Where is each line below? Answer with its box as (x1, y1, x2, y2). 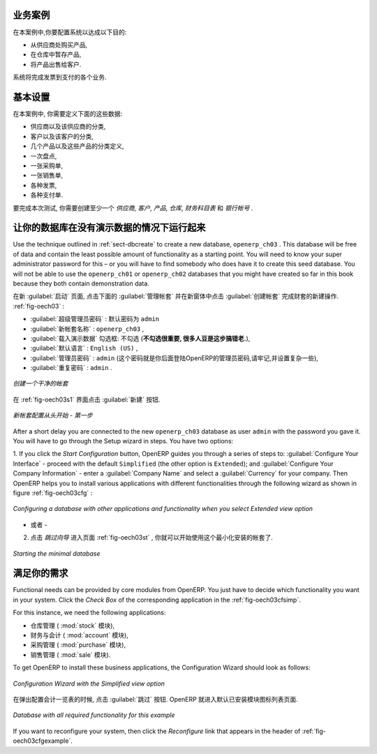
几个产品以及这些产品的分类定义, (30, 142, 125, 150)
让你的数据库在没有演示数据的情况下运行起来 (13, 222, 206, 234)
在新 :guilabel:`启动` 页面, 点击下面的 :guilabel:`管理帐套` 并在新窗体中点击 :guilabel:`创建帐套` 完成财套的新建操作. (13, 292, 339, 300)
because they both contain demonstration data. (13, 279, 149, 288)
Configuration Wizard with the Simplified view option (13, 679, 165, 688)
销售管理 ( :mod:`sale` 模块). (30, 650, 111, 659)
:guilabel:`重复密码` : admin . (30, 364, 112, 372)
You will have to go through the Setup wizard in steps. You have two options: (13, 437, 234, 445)
